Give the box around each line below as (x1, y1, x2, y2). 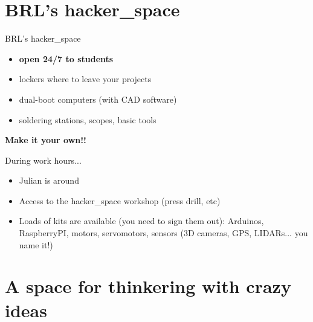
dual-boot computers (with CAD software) (19, 92, 177, 105)
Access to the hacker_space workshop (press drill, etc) (19, 194, 221, 207)
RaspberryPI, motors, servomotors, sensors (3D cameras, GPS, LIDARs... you (19, 227, 308, 239)
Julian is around (19, 174, 79, 187)
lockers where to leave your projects (19, 72, 152, 85)
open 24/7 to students (19, 52, 114, 65)
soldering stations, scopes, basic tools (19, 113, 156, 126)
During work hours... (5, 153, 82, 166)
